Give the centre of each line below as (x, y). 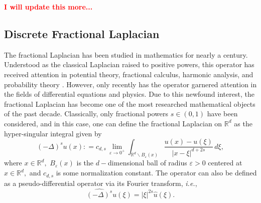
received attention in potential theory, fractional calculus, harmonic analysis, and (129, 74)
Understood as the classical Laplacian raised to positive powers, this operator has (129, 64)
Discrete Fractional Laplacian (82, 33)
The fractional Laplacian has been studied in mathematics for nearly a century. (126, 54)
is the (85, 163)
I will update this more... (48, 7)
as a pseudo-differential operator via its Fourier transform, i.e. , (101, 183)
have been (222, 114)
